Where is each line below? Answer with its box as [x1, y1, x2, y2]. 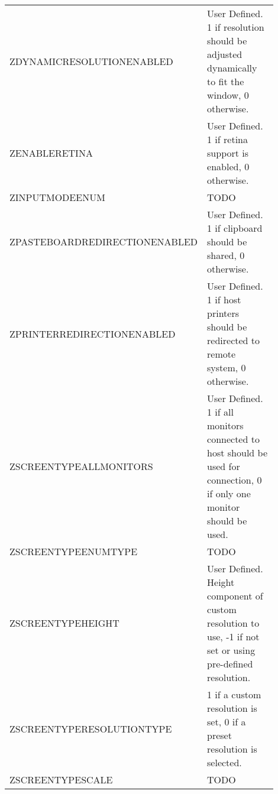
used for [207, 459, 240, 473]
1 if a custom [207, 688, 261, 701]
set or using [207, 643, 256, 657]
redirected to [207, 333, 260, 347]
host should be [207, 446, 268, 459]
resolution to [207, 616, 260, 630]
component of [207, 589, 263, 602]
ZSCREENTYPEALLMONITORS [9, 459, 153, 473]
